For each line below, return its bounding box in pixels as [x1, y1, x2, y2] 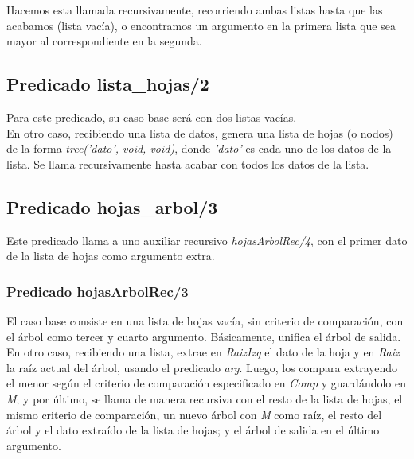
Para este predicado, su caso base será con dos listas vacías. [6, 108, 297, 125]
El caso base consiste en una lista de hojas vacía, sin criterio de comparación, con [6, 312, 404, 329]
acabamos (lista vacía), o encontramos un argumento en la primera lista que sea [6, 17, 396, 33]
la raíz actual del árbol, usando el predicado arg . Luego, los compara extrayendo [6, 359, 398, 375]
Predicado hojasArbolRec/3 [6, 281, 189, 301]
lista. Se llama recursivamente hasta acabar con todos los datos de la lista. [6, 155, 369, 172]
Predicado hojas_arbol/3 [6, 194, 218, 219]
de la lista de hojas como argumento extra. [6, 247, 215, 264]
